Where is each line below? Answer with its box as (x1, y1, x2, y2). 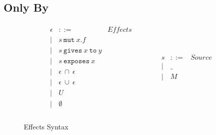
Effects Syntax (24, 121, 69, 131)
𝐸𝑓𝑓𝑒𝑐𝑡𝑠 (107, 26, 132, 34)
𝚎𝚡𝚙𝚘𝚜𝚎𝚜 (63, 58, 90, 65)
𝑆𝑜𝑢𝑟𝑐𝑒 (190, 54, 212, 61)
